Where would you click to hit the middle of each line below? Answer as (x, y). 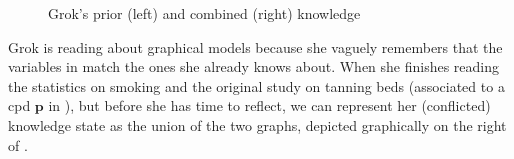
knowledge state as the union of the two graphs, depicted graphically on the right (257, 124)
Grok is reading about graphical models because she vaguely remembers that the (255, 46)
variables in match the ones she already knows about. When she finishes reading (254, 66)
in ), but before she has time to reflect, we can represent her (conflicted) (269, 105)
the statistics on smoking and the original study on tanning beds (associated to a (256, 85)
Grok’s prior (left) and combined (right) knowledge (204, 13)
